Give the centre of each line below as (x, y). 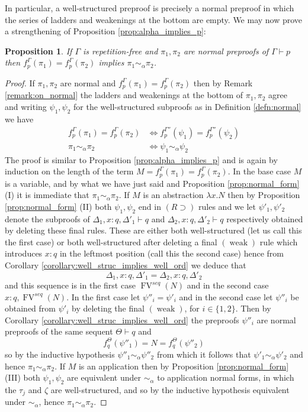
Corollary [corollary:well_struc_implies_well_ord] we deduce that (126, 265)
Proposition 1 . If (38, 51)
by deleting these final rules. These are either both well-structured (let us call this (153, 230)
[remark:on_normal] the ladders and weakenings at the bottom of (124, 95)
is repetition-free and (121, 51)
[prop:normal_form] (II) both (58, 206)
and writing (26, 106)
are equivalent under (104, 377)
